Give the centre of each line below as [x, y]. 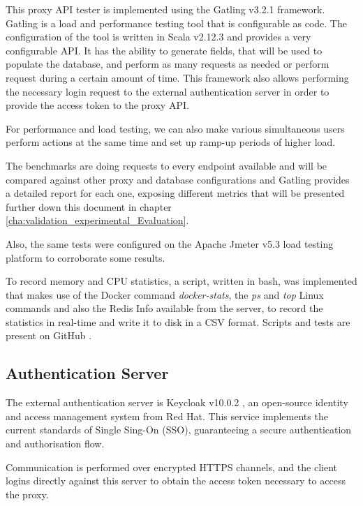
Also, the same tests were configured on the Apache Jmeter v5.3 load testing [170, 243]
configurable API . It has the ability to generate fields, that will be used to [164, 50]
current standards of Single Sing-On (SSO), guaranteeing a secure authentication [179, 430]
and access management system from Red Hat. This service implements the [167, 416]
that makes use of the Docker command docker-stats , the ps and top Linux [165, 294]
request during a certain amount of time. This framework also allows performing [177, 77]
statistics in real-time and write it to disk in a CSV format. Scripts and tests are [178, 321]
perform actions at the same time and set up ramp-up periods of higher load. [171, 142]
